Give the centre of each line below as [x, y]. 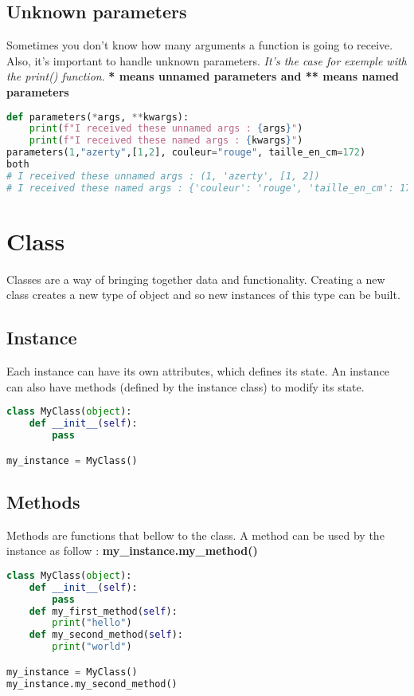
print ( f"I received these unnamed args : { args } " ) [166, 129]
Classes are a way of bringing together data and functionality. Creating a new [196, 279]
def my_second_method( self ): [106, 635]
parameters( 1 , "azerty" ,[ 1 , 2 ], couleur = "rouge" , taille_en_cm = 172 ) [186, 153]
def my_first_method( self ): [103, 611]
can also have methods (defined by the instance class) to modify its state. [186, 386]
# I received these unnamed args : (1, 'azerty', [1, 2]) [163, 176]
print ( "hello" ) [92, 623]
